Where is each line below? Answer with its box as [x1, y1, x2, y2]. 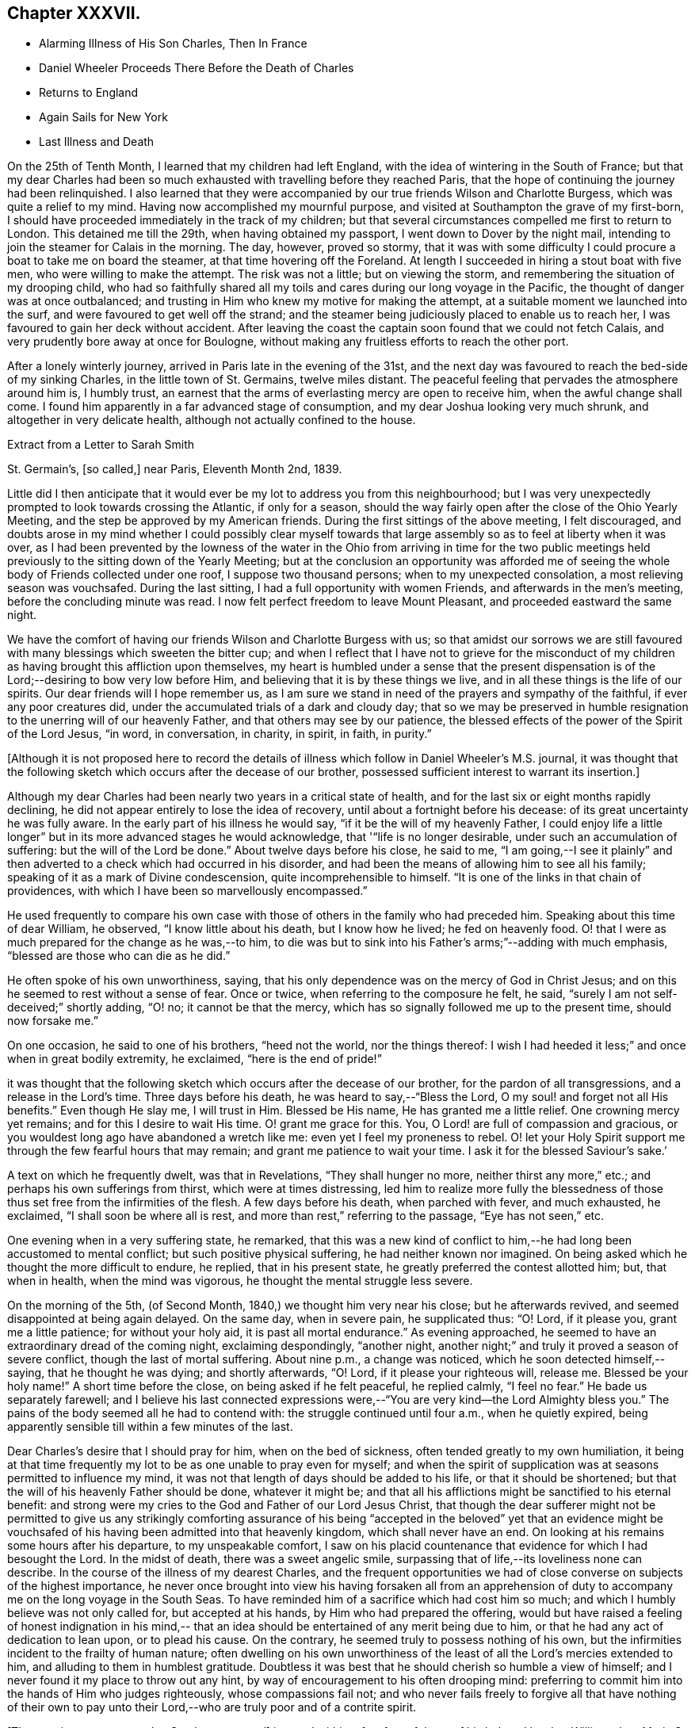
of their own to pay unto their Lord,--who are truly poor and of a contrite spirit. [7, 1700, 416, 1715]
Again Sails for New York [39, 110, 168, 124]
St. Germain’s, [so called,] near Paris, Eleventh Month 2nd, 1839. [7, 462, 342, 476]
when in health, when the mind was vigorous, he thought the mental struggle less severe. [7, 1274, 473, 1288]
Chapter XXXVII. [7, 3, 141, 23]
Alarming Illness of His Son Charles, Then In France [39, 36, 307, 51]
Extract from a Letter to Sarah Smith [7, 438, 195, 452]
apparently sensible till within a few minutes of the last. [7, 1420, 293, 1434]
